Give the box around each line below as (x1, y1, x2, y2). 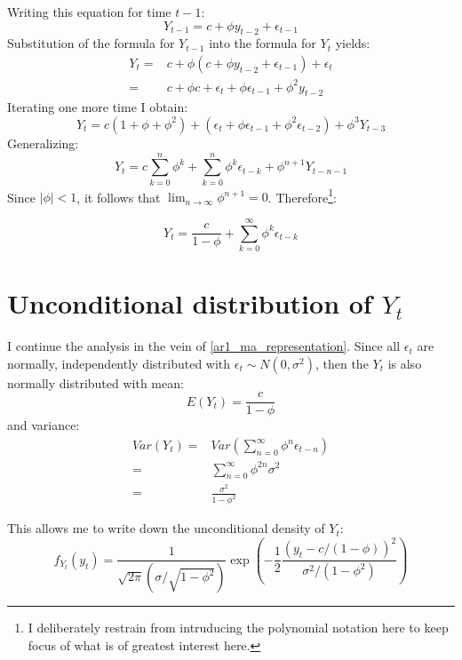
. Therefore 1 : (267, 185, 337, 206)
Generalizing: (7, 133, 79, 152)
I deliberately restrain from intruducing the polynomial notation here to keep (28, 618, 449, 637)
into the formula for (209, 34, 316, 52)
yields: (335, 34, 370, 52)
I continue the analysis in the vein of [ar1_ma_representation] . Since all (7, 337, 401, 355)
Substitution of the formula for (7, 34, 175, 52)
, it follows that (76, 187, 161, 206)
